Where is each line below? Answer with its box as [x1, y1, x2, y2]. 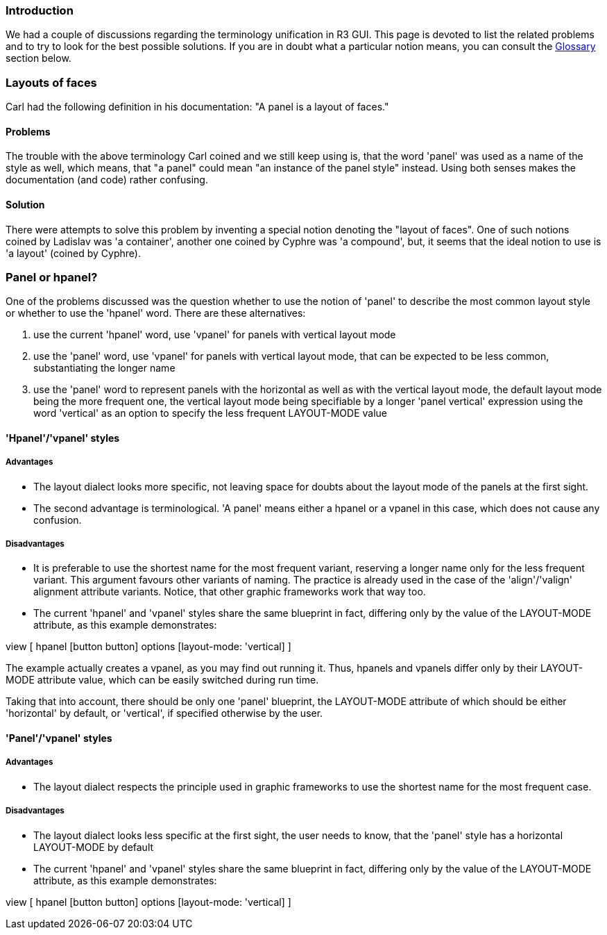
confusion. [33, 513, 82, 526]
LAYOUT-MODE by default [33, 841, 154, 853]
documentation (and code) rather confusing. [6, 174, 208, 186]
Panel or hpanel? [6, 270, 98, 284]
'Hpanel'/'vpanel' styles [6, 431, 120, 444]
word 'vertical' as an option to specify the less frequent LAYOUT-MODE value [33, 407, 388, 420]
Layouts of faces [6, 75, 97, 90]
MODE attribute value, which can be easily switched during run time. [6, 674, 319, 686]
